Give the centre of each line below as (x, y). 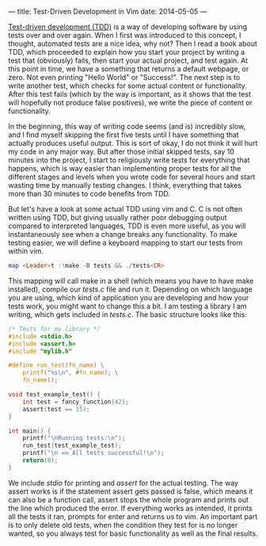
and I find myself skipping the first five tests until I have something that (123, 135)
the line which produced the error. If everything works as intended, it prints (131, 508)
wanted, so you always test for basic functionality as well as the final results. (133, 533)
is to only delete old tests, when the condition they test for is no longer (123, 525)
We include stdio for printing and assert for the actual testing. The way (123, 483)
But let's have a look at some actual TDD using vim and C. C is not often (125, 209)
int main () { (30, 431)
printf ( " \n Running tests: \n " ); (74, 438)
